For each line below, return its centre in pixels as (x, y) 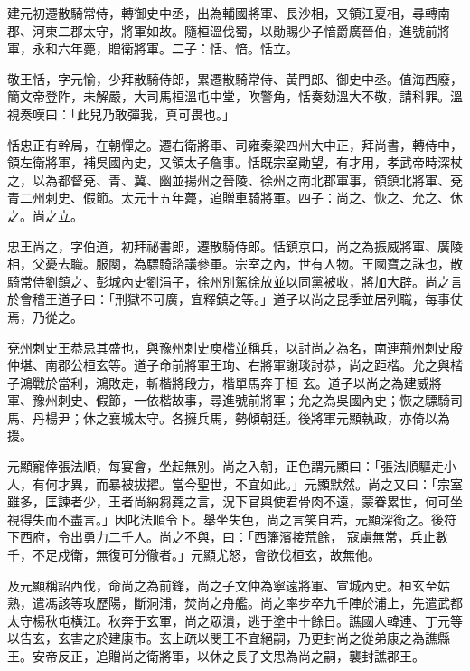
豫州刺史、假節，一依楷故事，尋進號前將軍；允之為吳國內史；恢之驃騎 (241, 400)
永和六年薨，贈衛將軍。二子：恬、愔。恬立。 (165, 48)
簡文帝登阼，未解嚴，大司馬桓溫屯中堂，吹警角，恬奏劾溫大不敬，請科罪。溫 (235, 96)
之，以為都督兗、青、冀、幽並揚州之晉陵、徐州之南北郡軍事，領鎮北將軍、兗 (235, 180)
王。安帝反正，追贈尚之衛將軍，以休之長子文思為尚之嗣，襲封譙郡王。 (216, 656)
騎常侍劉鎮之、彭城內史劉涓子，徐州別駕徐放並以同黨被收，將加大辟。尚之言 (235, 281)
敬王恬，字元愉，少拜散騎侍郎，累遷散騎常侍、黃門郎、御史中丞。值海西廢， (235, 78)
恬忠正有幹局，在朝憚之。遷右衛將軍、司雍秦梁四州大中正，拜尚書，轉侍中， (235, 144)
